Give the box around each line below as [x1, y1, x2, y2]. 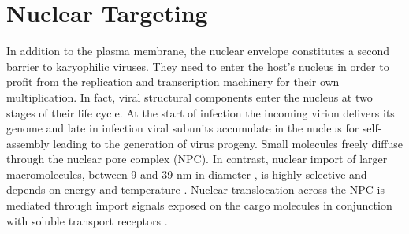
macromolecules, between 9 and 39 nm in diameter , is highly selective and [6, 165, 367, 182]
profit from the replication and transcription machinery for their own [6, 73, 340, 90]
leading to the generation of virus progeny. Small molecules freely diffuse [53, 135, 403, 151]
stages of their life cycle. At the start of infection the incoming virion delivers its [6, 104, 395, 121]
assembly [6, 135, 50, 151]
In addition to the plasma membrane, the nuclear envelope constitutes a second [6, 43, 390, 59]
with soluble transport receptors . [6, 212, 168, 228]
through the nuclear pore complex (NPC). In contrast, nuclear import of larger [6, 150, 388, 167]
